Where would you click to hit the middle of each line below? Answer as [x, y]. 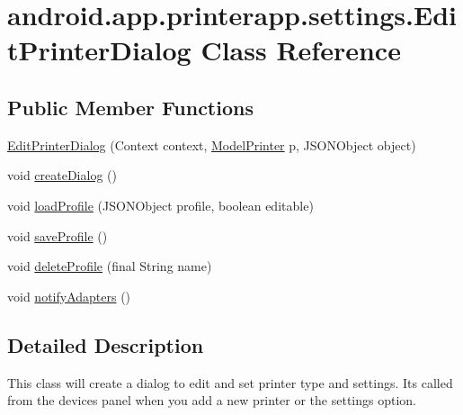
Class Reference [301, 50]
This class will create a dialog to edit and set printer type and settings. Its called [230, 382]
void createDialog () [62, 175]
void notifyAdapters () [69, 296]
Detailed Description [106, 344]
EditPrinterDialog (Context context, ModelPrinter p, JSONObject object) [212, 144]
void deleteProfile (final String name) [110, 266]
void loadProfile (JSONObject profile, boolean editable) [160, 205]
